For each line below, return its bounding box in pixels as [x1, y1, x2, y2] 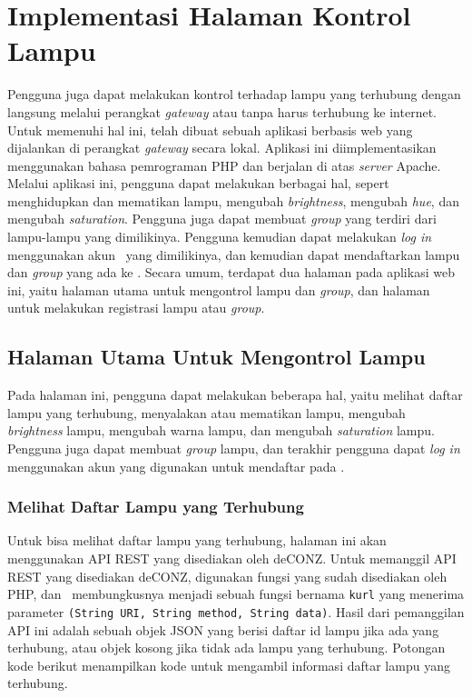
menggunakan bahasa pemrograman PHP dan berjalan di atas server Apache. [7, 155, 441, 174]
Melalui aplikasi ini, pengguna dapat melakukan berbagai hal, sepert [7, 174, 389, 193]
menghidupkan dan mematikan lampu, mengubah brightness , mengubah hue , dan [7, 191, 459, 210]
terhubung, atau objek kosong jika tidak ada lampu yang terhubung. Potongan [7, 638, 446, 657]
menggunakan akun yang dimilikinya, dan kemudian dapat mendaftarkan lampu [7, 244, 460, 264]
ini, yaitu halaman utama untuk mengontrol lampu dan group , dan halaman [7, 280, 430, 299]
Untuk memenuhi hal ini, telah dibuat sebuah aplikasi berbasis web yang [7, 120, 413, 139]
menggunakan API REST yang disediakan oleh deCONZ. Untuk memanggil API [7, 549, 457, 568]
